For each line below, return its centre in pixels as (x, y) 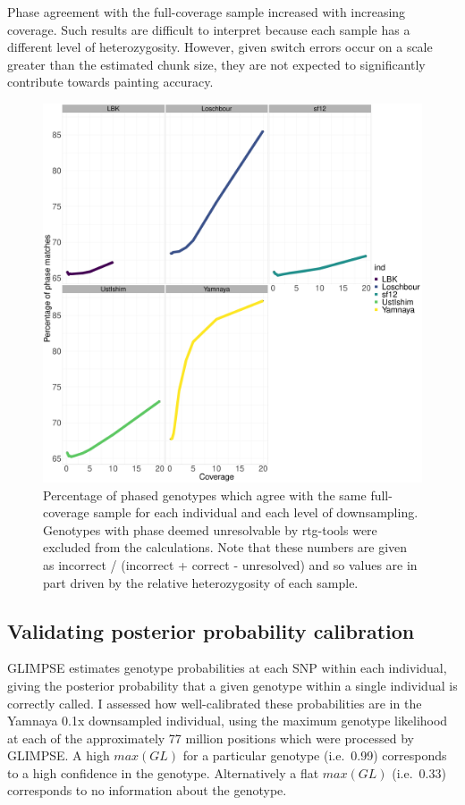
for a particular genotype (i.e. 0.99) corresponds (315, 755)
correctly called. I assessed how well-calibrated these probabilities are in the (215, 703)
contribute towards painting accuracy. (110, 82)
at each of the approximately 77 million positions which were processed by (211, 738)
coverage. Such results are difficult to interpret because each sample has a (209, 29)
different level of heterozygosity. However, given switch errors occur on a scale (220, 47)
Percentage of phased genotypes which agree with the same (205, 495)
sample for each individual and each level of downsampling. (256, 512)
